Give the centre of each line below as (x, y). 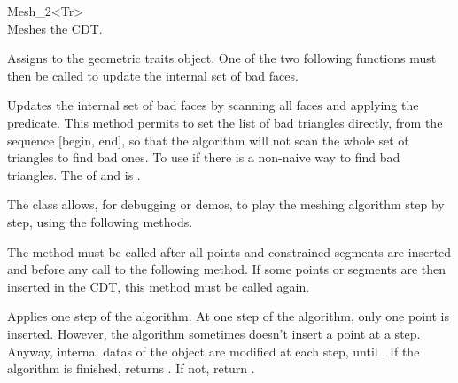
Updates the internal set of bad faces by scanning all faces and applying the (213, 105)
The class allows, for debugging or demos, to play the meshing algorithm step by (226, 204)
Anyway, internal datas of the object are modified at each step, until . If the (213, 351)
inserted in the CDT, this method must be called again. (159, 286)
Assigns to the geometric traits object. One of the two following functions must (222, 58)
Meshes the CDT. (55, 28)
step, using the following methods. (100, 221)
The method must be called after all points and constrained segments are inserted (229, 251)
